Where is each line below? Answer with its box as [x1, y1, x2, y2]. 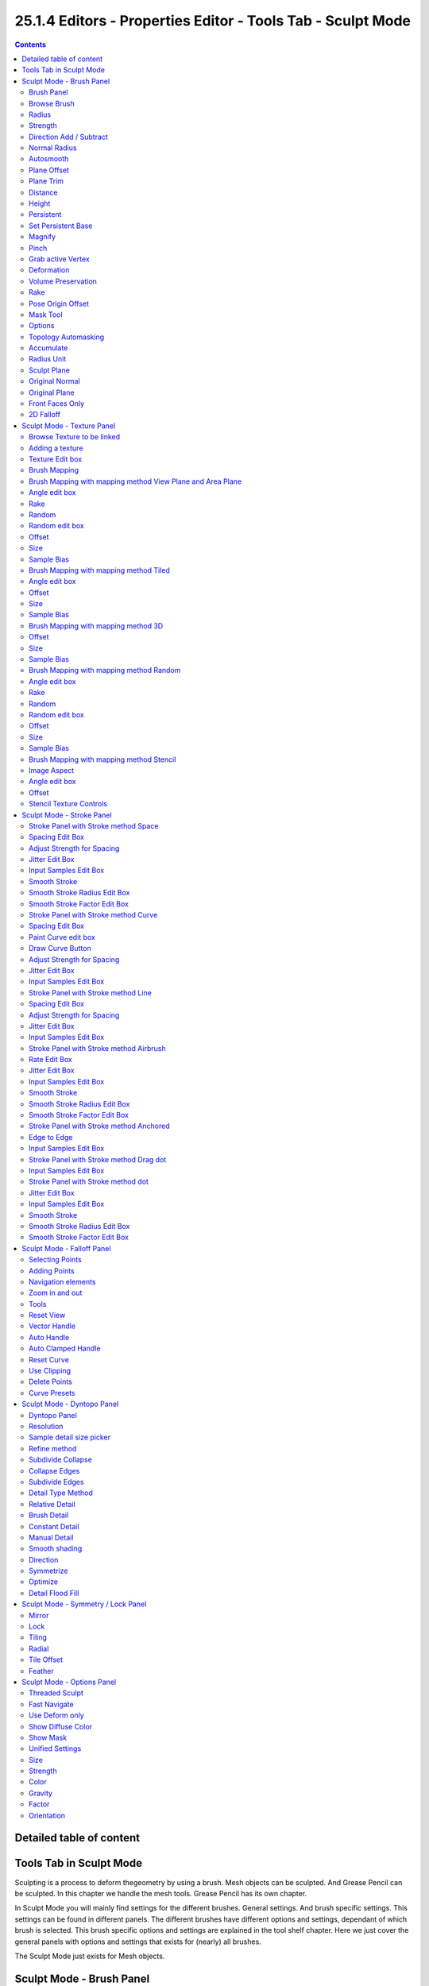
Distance [29, 187, 58, 197]
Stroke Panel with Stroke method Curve [29, 910, 158, 920]
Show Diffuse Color [29, 1721, 93, 1731]
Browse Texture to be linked [29, 432, 121, 442]
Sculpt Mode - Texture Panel [21, 421, 116, 431]
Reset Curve [29, 1354, 69, 1364]
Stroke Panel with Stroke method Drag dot [29, 1154, 167, 1164]
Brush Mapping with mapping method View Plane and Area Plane [29, 477, 242, 486]
